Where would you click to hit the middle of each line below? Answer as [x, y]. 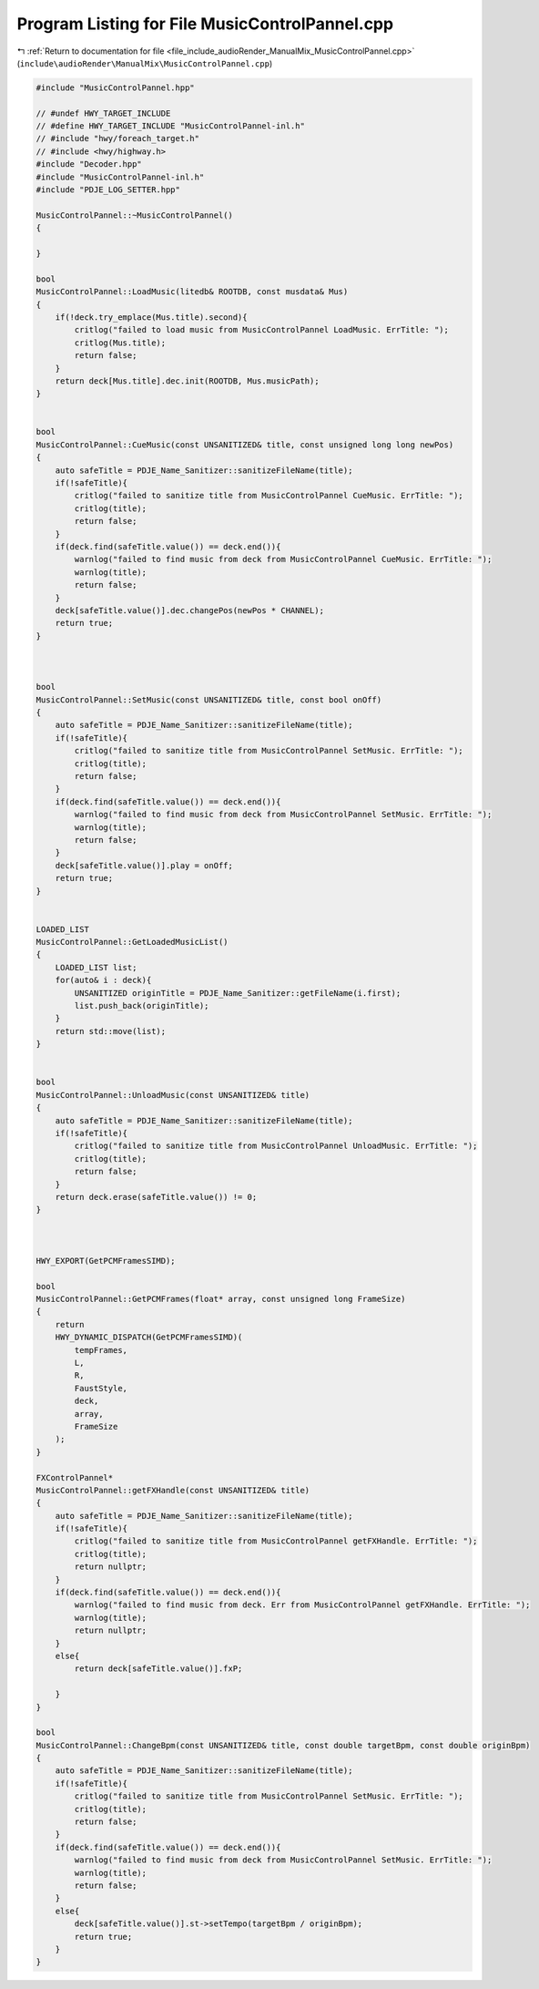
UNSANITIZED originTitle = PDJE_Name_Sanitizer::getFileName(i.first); [238, 993]
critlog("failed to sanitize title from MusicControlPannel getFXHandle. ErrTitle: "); [276, 1541]
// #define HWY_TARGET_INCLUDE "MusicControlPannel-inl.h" [170, 126]
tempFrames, [101, 1350]
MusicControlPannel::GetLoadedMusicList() [132, 942]
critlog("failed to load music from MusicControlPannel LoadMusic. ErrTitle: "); [262, 330]
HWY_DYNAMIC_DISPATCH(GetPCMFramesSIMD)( [149, 1338]
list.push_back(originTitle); [142, 1006]
